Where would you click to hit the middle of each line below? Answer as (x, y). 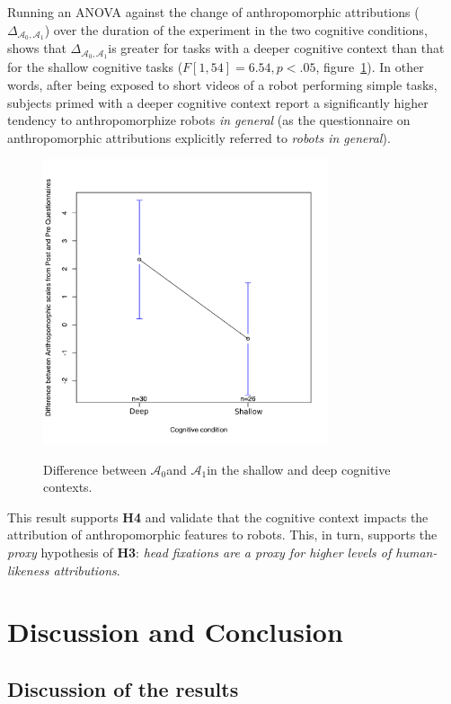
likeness (28, 570)
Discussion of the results (123, 689)
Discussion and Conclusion (175, 632)
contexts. (68, 487)
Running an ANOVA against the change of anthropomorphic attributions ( (213, 12)
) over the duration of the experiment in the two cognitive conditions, (236, 29)
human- (416, 553)
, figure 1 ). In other (370, 67)
